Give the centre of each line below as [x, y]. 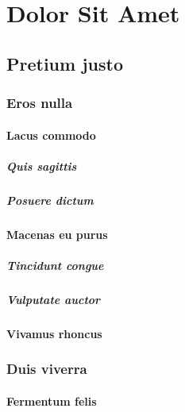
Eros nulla [40, 103]
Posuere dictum [50, 200]
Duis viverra [47, 369]
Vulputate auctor [54, 299]
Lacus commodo [51, 135]
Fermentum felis [52, 400]
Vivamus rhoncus [54, 333]
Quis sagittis [42, 166]
